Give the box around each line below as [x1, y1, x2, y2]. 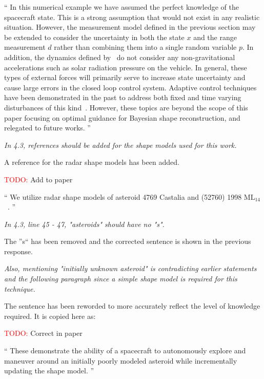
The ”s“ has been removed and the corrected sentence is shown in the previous [4, 236, 251, 247]
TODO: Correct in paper [4, 328, 83, 338]
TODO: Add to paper [4, 174, 73, 184]
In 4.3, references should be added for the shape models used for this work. [4, 139, 237, 150]
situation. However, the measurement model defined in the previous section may [4, 22, 256, 32]
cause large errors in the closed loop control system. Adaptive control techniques [4, 82, 257, 92]
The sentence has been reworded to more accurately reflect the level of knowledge [4, 300, 260, 311]
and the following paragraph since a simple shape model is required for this [4, 273, 237, 284]
